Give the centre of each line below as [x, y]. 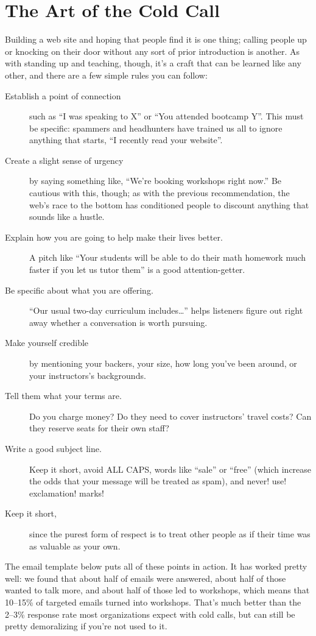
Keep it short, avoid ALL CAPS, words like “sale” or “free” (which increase [170, 469]
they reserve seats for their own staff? [99, 428]
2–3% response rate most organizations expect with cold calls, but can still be [150, 614]
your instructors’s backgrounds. [88, 375]
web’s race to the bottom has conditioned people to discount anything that [169, 204]
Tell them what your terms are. [63, 396]
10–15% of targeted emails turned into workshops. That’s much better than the [153, 602]
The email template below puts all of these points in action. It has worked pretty [156, 566]
